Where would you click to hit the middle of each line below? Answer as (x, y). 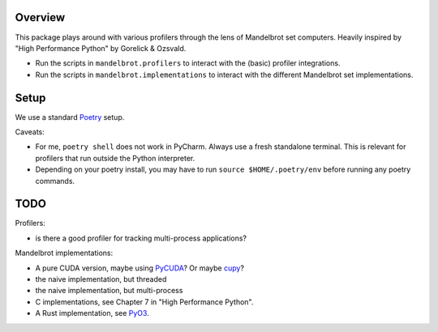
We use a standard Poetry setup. (70, 117)
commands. (55, 181)
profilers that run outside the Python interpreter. (115, 158)
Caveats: (30, 132)
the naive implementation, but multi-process (109, 291)
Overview (40, 17)
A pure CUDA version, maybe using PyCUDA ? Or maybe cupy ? (140, 268)
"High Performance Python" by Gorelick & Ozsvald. (101, 48)
